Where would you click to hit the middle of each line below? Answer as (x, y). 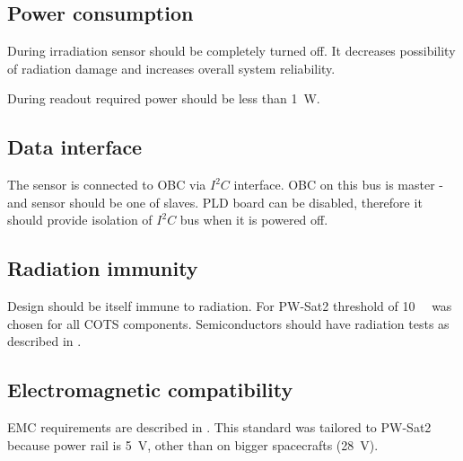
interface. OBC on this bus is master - (339, 185)
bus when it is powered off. (254, 220)
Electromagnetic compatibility (150, 390)
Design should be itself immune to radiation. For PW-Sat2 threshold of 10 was (230, 306)
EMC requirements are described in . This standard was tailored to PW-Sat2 (219, 427)
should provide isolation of (80, 220)
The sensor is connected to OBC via (107, 185)
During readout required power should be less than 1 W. (164, 98)
